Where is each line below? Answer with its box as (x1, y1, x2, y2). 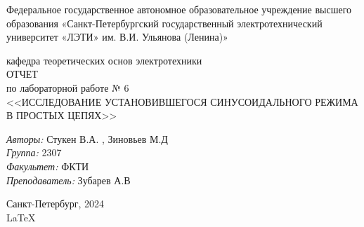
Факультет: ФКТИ (6, 158, 89, 173)
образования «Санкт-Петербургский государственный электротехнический (6, 15, 323, 30)
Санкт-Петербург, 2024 (6, 196, 104, 211)
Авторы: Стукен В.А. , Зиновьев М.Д (6, 131, 168, 146)
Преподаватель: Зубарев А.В (6, 172, 131, 187)
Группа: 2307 (6, 145, 62, 160)
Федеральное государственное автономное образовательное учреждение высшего (6, 2, 352, 16)
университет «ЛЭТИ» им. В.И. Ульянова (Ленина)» (6, 29, 228, 44)
